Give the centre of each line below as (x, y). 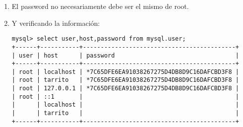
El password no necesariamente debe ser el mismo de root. (100, 6)
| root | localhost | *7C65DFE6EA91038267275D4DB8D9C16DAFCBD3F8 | (125, 72)
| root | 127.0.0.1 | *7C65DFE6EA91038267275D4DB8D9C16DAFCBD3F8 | (125, 89)
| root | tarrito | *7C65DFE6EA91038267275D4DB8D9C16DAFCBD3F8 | (125, 80)
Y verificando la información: (56, 23)
